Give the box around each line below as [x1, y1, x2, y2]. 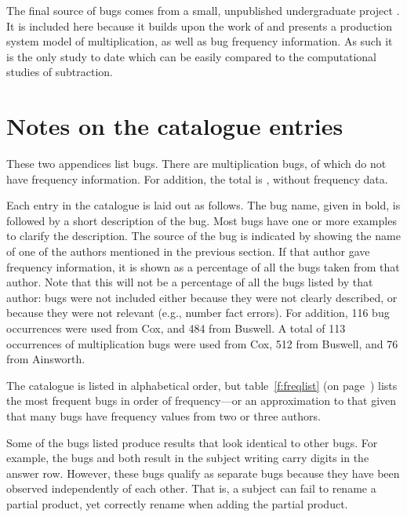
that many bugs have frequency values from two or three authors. [6, 408, 321, 424]
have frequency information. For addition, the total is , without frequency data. [6, 170, 388, 187]
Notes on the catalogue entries [6, 110, 343, 142]
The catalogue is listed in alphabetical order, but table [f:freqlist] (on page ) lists [6, 377, 398, 393]
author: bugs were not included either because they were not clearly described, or [6, 289, 398, 305]
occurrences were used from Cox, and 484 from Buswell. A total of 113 [6, 320, 346, 337]
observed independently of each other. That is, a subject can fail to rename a [6, 480, 376, 497]
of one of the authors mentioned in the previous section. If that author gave [6, 243, 370, 260]
